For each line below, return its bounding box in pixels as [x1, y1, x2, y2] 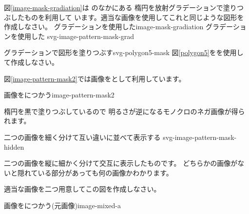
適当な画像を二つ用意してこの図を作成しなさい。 [4, 184, 161, 194]
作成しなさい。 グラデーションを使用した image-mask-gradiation [4, 21, 204, 32]
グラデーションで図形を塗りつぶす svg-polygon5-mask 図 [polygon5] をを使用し [4, 47, 244, 58]
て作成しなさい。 [4, 57, 58, 67]
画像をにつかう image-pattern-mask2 [4, 90, 115, 100]
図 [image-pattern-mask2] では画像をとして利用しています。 [4, 73, 186, 83]
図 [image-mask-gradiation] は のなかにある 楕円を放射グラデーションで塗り [4, 2, 237, 12]
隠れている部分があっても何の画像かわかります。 [17, 167, 173, 177]
